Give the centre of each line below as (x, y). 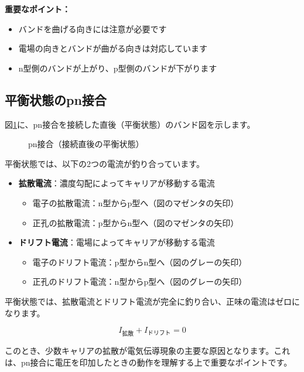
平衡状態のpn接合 (56, 99)
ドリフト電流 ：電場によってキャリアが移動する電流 (117, 242)
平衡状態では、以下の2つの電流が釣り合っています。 (105, 163)
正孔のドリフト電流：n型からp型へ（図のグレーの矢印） (140, 281)
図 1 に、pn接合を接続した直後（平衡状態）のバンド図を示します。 (130, 124)
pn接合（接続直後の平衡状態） (86, 144)
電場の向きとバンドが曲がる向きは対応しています (113, 48)
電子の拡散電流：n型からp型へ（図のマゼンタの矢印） (136, 202)
